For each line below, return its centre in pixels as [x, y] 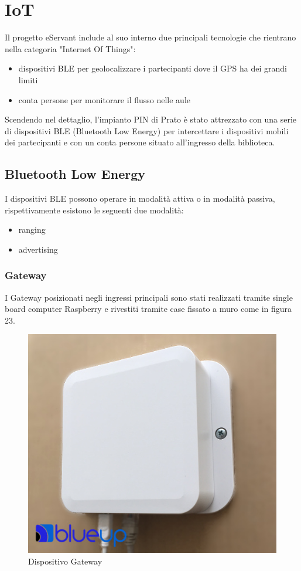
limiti [28, 79]
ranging [32, 230]
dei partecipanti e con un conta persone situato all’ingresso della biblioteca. [140, 142]
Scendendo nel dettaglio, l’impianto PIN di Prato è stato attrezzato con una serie [151, 119]
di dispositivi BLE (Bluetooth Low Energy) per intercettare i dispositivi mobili [147, 130]
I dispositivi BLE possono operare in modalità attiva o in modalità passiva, [140, 198]
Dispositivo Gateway [65, 561]
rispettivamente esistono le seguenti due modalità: [94, 210]
